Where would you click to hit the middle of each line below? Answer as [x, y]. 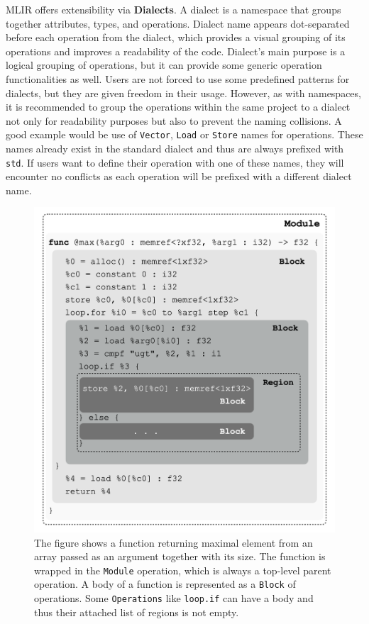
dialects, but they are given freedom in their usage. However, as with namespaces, [183, 93]
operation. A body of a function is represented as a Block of [165, 584]
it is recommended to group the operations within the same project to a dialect [178, 107]
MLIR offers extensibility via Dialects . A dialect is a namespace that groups [174, 9]
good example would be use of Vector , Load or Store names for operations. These [184, 134]
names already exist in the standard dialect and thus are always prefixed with [175, 148]
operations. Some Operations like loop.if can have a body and [174, 598]
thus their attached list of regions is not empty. [137, 612]
